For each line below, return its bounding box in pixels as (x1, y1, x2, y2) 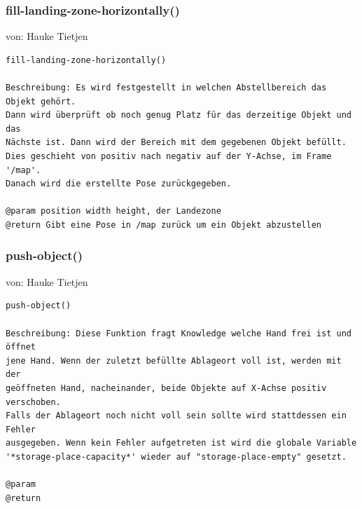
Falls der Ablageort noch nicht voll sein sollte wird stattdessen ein (6, 411, 347, 421)
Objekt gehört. (6, 96, 76, 107)
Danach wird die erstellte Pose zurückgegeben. (6, 179, 232, 189)
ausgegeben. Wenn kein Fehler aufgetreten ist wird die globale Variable (6, 438, 357, 448)
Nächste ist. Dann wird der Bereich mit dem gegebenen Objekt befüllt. (6, 137, 347, 148)
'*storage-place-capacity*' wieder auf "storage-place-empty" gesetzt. (6, 451, 347, 462)
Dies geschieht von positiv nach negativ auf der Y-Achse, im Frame (6, 151, 332, 161)
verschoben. (6, 397, 61, 407)
